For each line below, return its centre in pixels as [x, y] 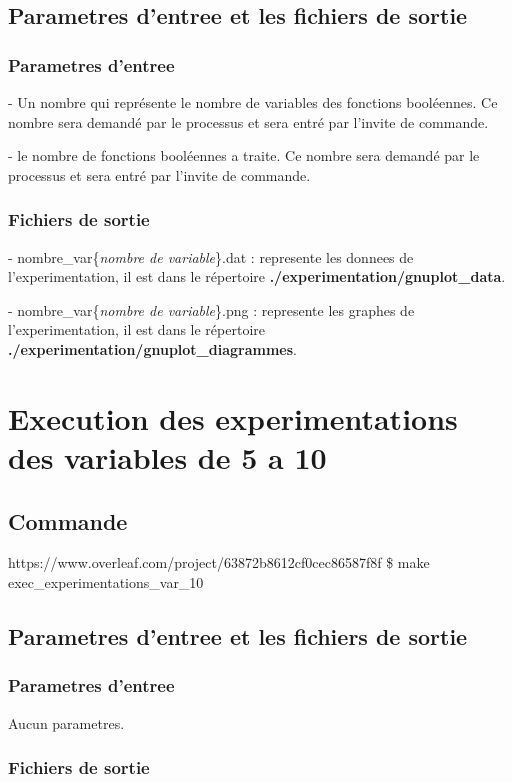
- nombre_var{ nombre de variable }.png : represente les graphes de [211, 309]
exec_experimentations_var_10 [106, 581]
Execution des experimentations [233, 417]
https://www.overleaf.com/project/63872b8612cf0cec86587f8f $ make [219, 562]
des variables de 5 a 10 [167, 456]
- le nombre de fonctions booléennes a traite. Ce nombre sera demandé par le [244, 155]
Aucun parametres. [66, 722]
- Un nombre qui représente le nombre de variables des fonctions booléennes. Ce [253, 102]
